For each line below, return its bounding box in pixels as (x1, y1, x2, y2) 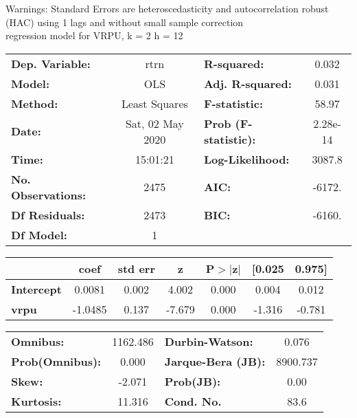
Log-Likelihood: (203, 151, 290, 167)
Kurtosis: (11, 393, 62, 409)
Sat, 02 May (125, 115, 184, 131)
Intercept (11, 280, 62, 297)
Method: (11, 95, 58, 111)
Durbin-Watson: (164, 333, 253, 349)
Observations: (11, 186, 87, 203)
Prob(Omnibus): (11, 353, 102, 369)
